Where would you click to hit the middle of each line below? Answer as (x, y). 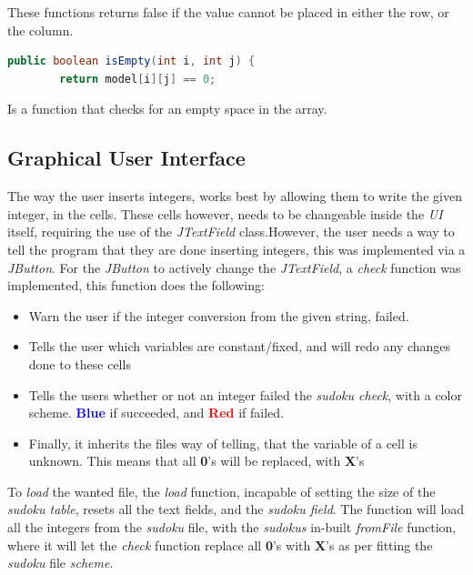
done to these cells (80, 363)
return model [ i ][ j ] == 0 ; (138, 79)
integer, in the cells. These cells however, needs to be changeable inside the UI (225, 213)
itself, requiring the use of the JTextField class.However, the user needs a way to (231, 232)
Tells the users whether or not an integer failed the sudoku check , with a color (246, 394)
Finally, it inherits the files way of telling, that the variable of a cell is (223, 443)
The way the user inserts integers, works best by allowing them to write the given (235, 196)
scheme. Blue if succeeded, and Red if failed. (156, 413)
